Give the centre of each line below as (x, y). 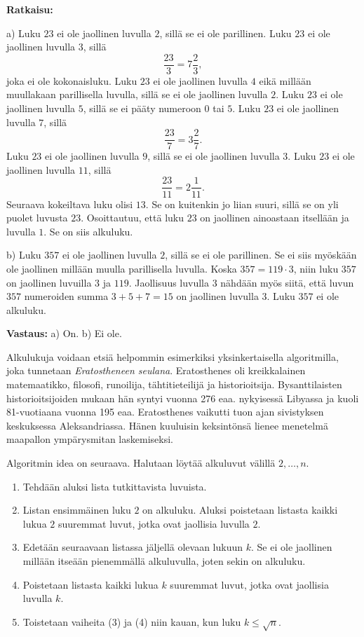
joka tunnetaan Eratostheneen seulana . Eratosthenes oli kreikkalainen (156, 370)
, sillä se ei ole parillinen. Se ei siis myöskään (261, 255)
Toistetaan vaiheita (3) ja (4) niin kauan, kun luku (132, 621)
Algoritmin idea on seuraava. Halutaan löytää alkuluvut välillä (141, 463)
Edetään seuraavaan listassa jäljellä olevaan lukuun (133, 547)
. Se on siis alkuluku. (88, 231)
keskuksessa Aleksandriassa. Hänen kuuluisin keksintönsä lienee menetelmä (167, 425)
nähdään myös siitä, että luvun (287, 282)
